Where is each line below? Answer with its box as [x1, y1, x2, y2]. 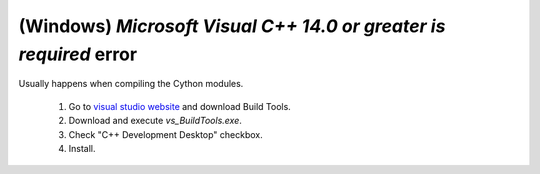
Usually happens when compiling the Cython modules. [18, 78, 244, 90]
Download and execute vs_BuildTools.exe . [68, 115, 242, 127]
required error [18, 43, 138, 65]
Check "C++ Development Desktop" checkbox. [68, 128, 264, 140]
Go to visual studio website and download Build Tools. [68, 100, 292, 112]
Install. [68, 142, 96, 154]
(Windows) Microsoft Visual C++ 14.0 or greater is [18, 15, 446, 37]
